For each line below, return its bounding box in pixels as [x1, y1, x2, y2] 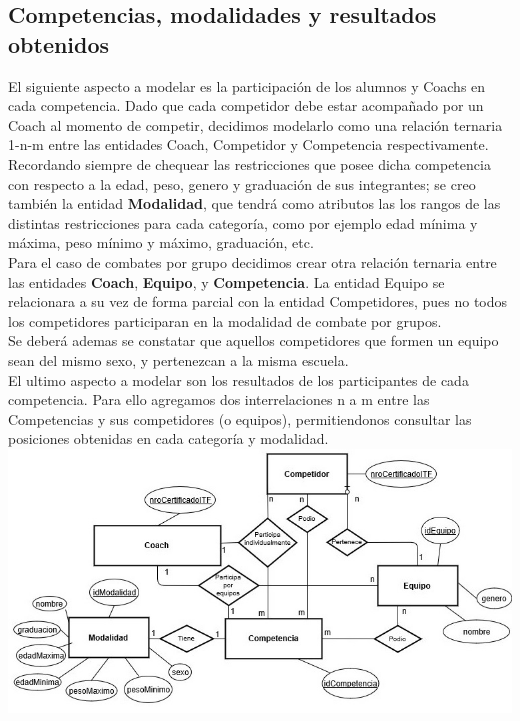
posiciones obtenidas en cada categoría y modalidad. [8, 428, 329, 449]
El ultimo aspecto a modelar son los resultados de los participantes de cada [8, 369, 469, 390]
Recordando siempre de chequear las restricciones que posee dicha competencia [8, 153, 491, 174]
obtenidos [8, 28, 110, 59]
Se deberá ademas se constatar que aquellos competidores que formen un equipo [8, 330, 499, 351]
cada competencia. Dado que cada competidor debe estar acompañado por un [8, 95, 484, 116]
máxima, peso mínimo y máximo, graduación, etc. [8, 232, 314, 253]
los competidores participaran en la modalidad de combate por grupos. [8, 310, 442, 331]
